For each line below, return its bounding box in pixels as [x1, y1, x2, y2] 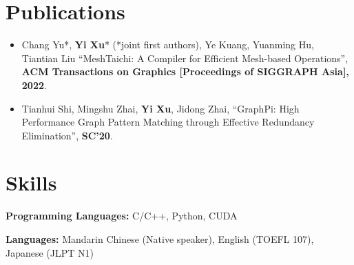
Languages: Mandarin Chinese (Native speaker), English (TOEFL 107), [6, 232, 314, 246]
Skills [6, 168, 57, 197]
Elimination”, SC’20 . [21, 128, 113, 142]
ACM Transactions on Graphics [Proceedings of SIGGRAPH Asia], [21, 64, 349, 79]
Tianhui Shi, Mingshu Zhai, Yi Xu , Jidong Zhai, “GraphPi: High [21, 101, 300, 115]
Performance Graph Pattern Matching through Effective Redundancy [21, 115, 315, 129]
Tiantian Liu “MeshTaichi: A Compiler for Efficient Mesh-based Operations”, [21, 50, 348, 65]
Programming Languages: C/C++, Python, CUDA [6, 208, 238, 223]
